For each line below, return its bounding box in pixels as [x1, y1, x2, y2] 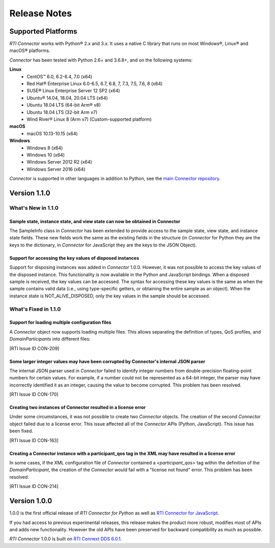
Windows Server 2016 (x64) [26, 166, 86, 172]
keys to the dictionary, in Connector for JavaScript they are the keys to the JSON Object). [9, 242, 197, 248]
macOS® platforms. [9, 47, 50, 53]
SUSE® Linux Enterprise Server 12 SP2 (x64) [26, 88, 120, 94]
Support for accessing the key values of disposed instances [9, 255, 140, 261]
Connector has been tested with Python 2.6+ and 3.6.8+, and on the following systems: [9, 57, 193, 63]
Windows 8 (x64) [26, 145, 63, 151]
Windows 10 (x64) [26, 152, 65, 158]
